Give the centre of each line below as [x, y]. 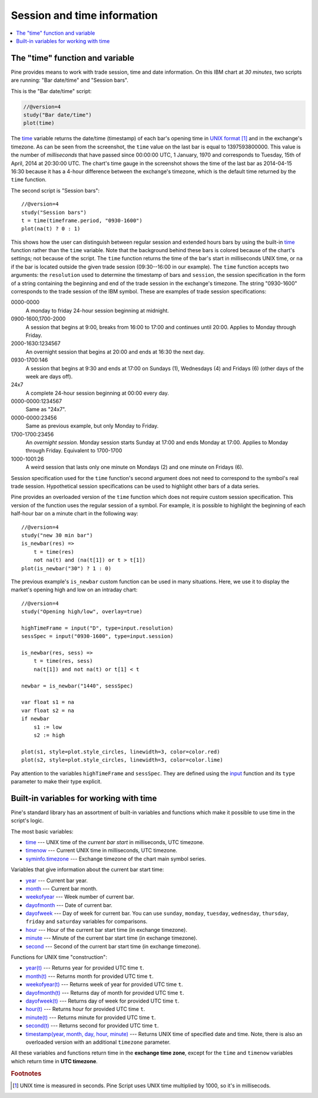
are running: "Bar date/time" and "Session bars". [70, 80]
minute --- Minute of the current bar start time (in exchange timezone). [111, 938]
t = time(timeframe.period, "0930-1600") [82, 220]
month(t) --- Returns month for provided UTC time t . [90, 976]
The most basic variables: [42, 831]
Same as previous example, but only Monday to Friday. [92, 426]
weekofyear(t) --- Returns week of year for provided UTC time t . [104, 984]
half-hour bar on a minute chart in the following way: [74, 514]
